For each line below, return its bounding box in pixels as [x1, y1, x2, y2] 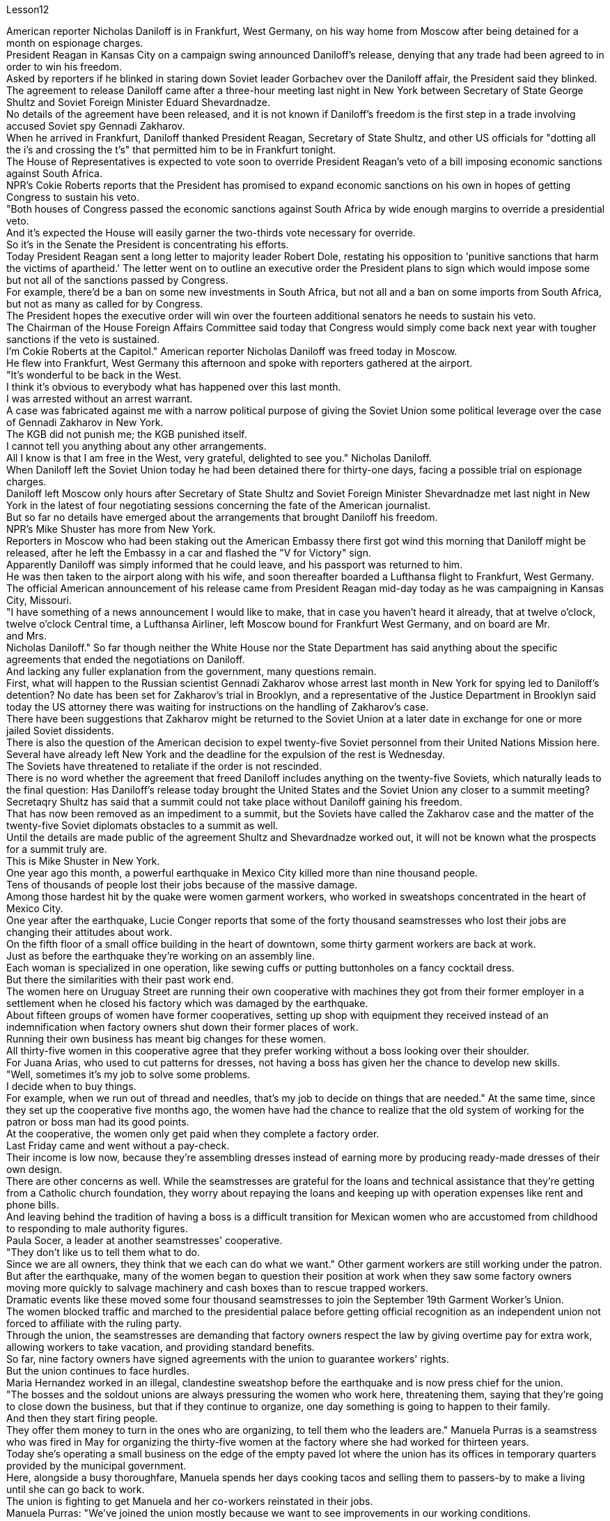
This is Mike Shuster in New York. [6, 855, 160, 867]
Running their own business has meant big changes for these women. [6, 1033, 327, 1045]
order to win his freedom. [6, 61, 123, 73]
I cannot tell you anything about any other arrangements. [6, 440, 267, 452]
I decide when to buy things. [6, 1080, 136, 1092]
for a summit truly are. [6, 843, 107, 855]
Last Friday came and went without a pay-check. [6, 1140, 230, 1151]
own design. [6, 1163, 63, 1175]
